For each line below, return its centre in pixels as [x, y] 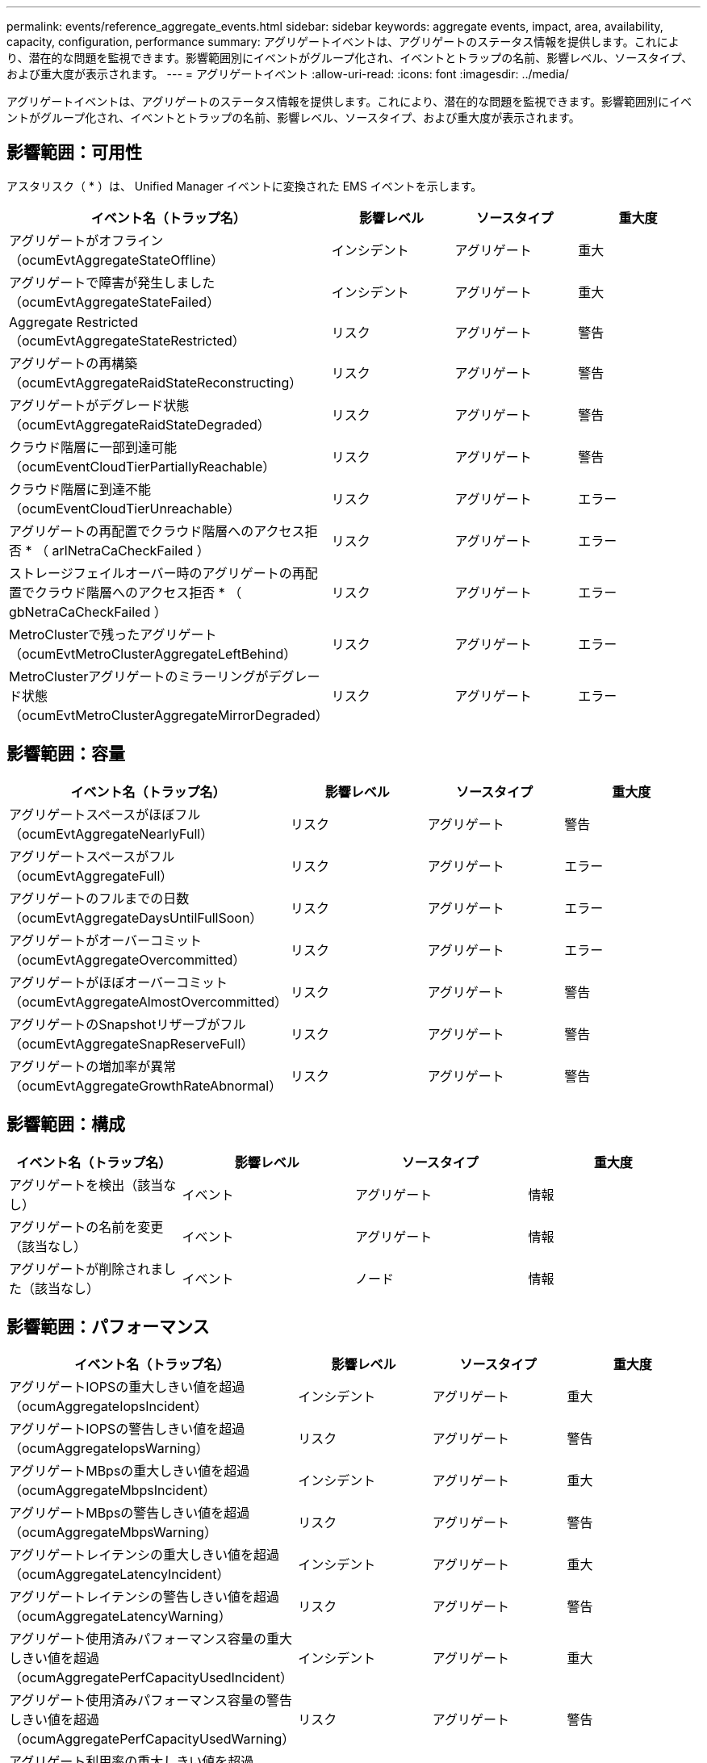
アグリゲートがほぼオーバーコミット [119, 982]
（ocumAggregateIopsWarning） [109, 1449]
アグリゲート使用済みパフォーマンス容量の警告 [151, 1700]
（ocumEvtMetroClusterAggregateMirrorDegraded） [169, 715]
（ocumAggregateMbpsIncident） [113, 1491]
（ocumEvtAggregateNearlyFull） [111, 833]
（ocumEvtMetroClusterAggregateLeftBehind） [153, 653]
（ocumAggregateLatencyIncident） [119, 1575]
